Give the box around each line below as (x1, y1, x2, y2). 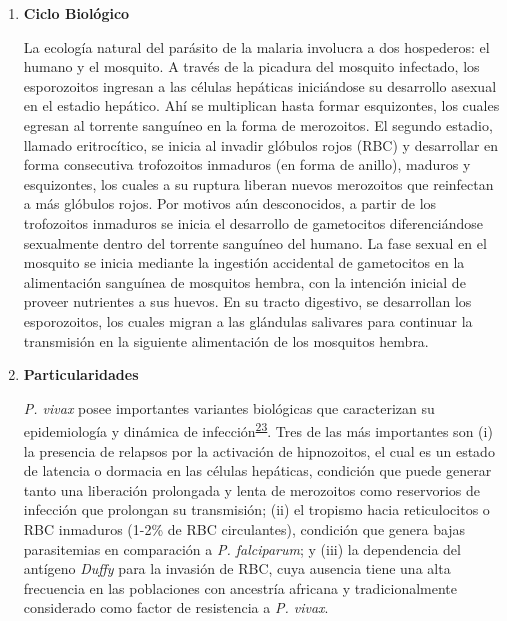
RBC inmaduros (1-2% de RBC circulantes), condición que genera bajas (23, 518, 466, 539)
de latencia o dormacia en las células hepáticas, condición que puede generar (23, 460, 492, 481)
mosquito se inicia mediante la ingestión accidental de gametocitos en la (23, 252, 465, 273)
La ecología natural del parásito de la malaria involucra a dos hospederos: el (23, 36, 490, 57)
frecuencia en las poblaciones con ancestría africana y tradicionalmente (23, 577, 458, 598)
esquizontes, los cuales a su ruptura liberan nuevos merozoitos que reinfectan (23, 173, 494, 194)
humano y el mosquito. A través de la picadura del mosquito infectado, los (23, 56, 480, 77)
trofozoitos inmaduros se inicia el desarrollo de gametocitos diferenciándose (23, 212, 483, 233)
